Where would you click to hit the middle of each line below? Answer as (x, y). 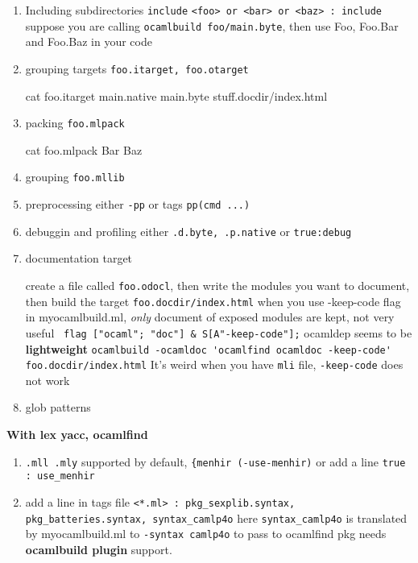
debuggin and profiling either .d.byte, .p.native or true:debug (188, 231)
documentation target (79, 258)
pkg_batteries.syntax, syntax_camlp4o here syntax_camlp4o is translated (216, 517)
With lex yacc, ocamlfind (77, 435)
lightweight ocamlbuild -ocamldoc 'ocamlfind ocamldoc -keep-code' (208, 348)
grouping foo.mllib (75, 177)
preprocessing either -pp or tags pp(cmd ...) (138, 204)
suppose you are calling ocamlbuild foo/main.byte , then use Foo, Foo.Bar (212, 25)
